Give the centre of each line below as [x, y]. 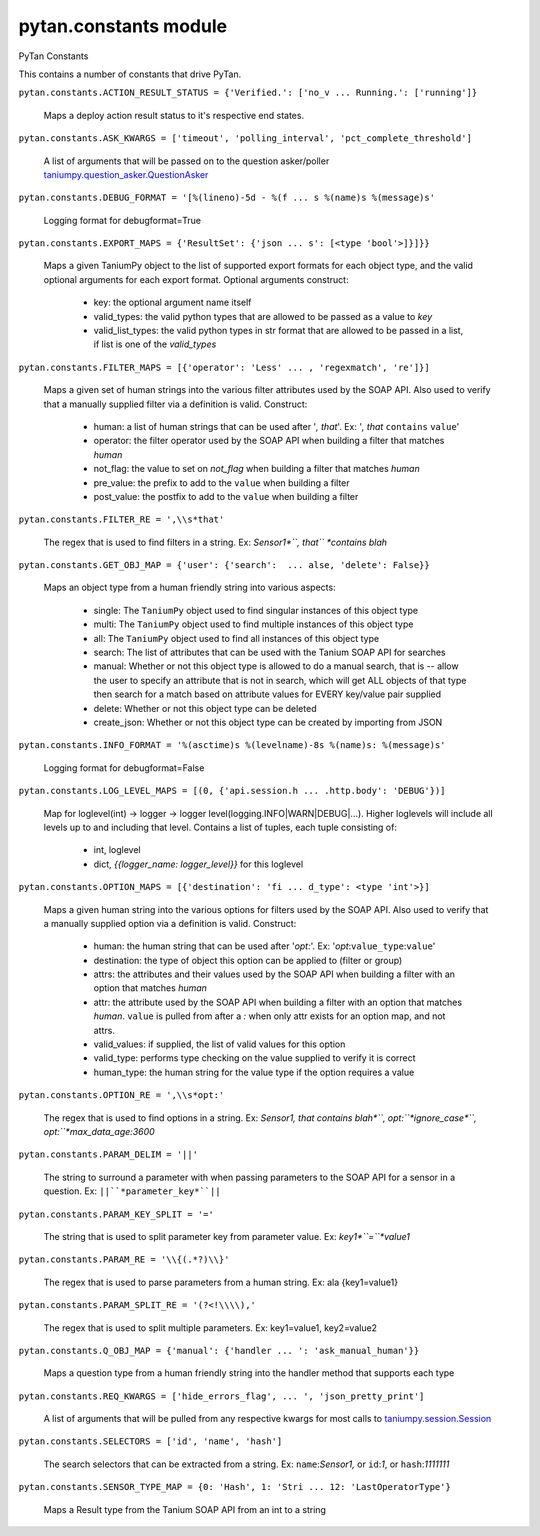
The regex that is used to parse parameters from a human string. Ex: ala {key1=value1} [221, 1282]
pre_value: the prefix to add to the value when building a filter [221, 482]
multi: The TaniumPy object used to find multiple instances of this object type [253, 624]
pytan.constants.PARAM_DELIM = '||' [108, 1154]
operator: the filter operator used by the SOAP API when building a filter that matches [269, 441]
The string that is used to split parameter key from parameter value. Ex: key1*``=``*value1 [226, 1236]
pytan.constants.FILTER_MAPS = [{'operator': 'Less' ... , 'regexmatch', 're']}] [224, 367]
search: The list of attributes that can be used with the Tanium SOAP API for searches [269, 652]
